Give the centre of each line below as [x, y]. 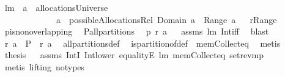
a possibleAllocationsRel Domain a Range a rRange [166, 19]
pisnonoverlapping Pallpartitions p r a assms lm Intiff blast [137, 31]
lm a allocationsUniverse [56, 7]
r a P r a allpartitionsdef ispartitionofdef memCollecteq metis [142, 43]
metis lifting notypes [45, 66]
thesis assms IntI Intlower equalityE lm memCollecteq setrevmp [134, 55]
